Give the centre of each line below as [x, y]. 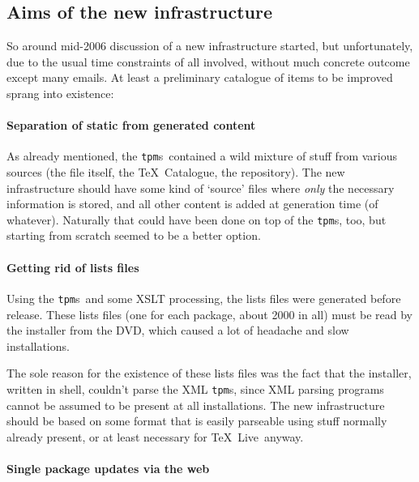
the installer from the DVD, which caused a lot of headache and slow [178, 330]
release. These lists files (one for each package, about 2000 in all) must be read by [210, 314]
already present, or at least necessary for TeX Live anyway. [155, 436]
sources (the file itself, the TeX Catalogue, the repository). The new [176, 172]
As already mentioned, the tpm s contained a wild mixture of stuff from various [202, 156]
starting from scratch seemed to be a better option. [134, 235]
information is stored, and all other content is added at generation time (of [192, 204]
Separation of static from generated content [131, 125]
